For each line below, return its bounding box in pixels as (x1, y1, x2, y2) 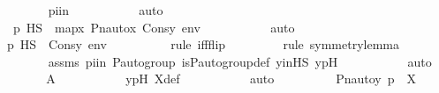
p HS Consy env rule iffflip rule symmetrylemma (6, 35, 399, 54)
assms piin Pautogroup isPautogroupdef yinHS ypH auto (48, 52, 432, 70)
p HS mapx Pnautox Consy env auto (12, 18, 295, 36)
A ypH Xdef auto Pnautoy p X (46, 69, 416, 88)
